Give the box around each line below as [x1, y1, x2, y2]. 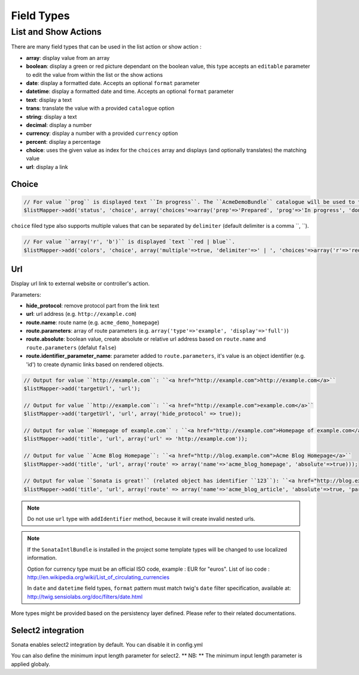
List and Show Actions [11, 26, 102, 37]
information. [27, 555, 57, 562]
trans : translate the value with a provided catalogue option [26, 105, 175, 112]
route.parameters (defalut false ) [26, 343, 117, 351]
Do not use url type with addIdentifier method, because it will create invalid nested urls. [27, 516, 255, 523]
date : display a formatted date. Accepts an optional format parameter [26, 79, 200, 86]
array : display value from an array [26, 54, 110, 61]
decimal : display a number [26, 121, 92, 128]
